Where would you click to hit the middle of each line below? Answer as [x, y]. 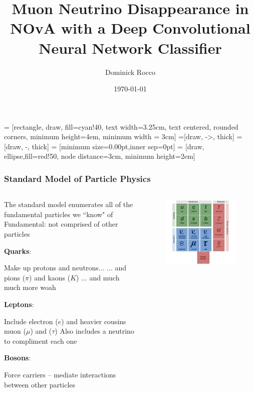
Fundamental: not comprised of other [61, 224]
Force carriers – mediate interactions [60, 374]
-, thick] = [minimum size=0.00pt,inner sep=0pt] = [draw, [115, 146]
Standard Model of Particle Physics [77, 178]
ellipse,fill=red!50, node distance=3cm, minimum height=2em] [100, 156]
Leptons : [19, 304]
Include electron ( [31, 321]
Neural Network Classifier [130, 47]
